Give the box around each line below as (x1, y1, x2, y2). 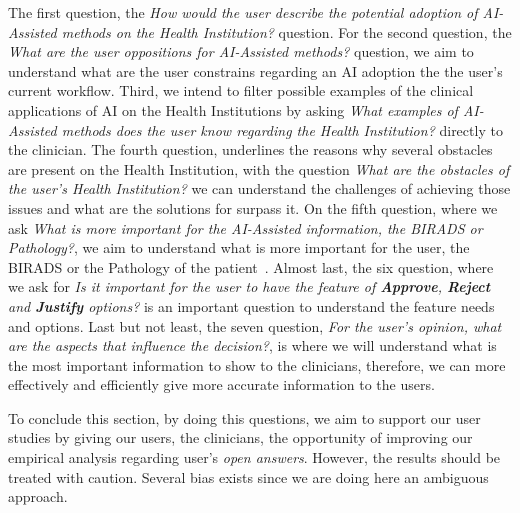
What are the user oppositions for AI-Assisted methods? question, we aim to (8, 41, 474, 62)
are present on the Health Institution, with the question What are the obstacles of (8, 158, 510, 179)
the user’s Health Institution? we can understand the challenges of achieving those (8, 178, 511, 199)
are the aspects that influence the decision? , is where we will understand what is (8, 335, 497, 356)
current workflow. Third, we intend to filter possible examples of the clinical (8, 80, 474, 101)
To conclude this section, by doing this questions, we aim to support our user (8, 407, 481, 428)
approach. (8, 486, 68, 507)
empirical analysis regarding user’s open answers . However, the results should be (8, 447, 501, 468)
